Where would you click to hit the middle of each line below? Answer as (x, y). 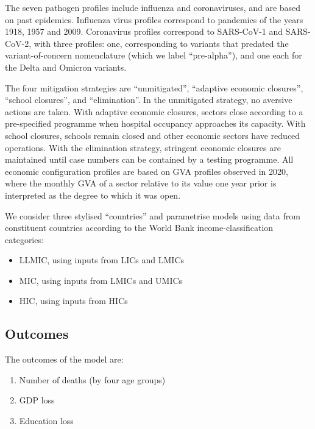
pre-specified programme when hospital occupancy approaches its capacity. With (155, 123)
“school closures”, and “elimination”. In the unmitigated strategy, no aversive (149, 100)
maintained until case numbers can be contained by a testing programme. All (149, 159)
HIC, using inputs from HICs (73, 301)
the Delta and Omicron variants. (66, 67)
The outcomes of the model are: (64, 359)
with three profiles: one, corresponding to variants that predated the (161, 43)
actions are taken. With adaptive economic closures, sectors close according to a (154, 111)
